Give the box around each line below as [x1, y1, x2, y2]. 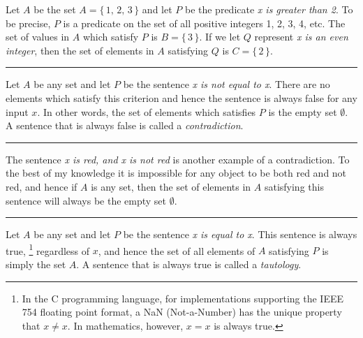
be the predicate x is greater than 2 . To [184, 2, 353, 16]
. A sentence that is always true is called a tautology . [76, 256, 302, 271]
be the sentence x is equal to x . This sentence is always [123, 227, 357, 242]
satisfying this [264, 179, 324, 193]
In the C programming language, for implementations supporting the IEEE [22, 291, 344, 305]
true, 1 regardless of [6, 241, 90, 258]
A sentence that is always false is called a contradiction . [6, 118, 244, 133]
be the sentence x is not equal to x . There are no [123, 77, 330, 91]
